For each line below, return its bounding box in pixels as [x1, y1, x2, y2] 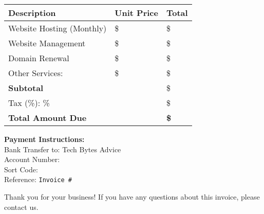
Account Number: [4, 154, 60, 165]
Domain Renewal [8, 52, 69, 64]
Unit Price [115, 7, 158, 19]
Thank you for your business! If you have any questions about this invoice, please [4, 191, 260, 202]
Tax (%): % [8, 97, 50, 109]
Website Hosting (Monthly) [8, 22, 107, 34]
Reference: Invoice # [4, 174, 72, 185]
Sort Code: [4, 164, 38, 174]
